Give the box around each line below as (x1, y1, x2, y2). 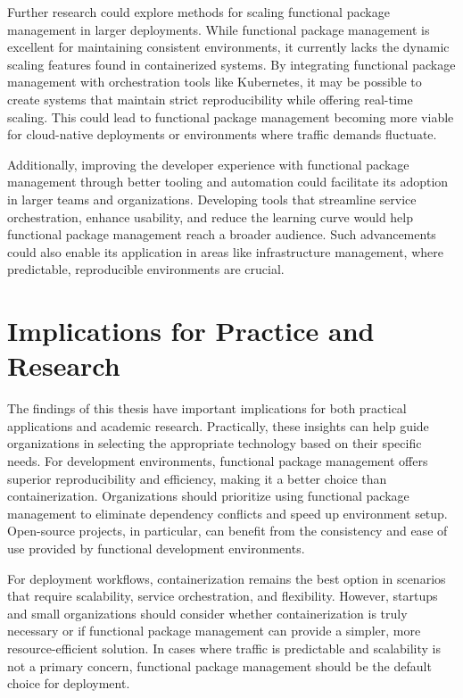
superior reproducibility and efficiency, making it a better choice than (7, 469, 387, 487)
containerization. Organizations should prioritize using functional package (7, 486, 409, 505)
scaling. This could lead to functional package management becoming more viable (7, 107, 454, 126)
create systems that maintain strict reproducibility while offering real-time (7, 89, 413, 108)
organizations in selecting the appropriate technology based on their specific (7, 434, 422, 453)
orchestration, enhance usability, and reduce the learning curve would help (7, 207, 413, 226)
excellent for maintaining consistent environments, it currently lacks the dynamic (7, 37, 450, 56)
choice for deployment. (7, 674, 130, 693)
